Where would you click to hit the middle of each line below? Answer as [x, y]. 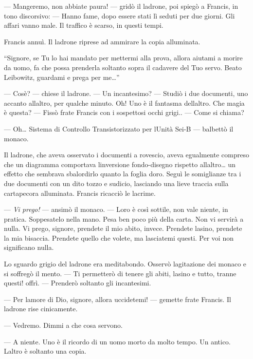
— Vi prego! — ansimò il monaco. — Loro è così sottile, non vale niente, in [116, 209]
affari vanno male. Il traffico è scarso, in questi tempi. [84, 25]
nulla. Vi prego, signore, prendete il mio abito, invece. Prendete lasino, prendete [123, 228]
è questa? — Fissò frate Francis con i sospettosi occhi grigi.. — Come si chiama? [124, 112]
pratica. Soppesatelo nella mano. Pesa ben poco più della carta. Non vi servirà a [124, 218]
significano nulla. [29, 247]
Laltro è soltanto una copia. [45, 351]
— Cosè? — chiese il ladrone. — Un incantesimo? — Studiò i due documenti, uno [126, 93]
